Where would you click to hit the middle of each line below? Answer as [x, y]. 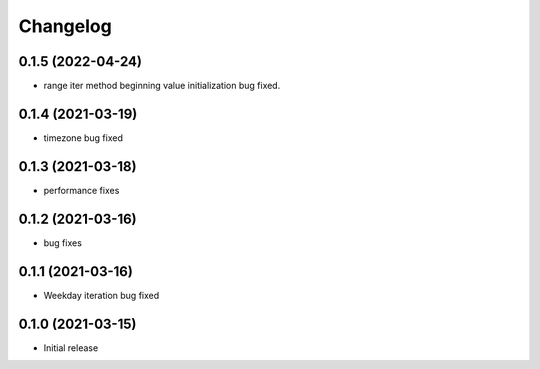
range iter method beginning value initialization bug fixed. [162, 86]
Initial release [71, 347]
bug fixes [62, 242]
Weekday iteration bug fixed [101, 295]
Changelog [65, 26]
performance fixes [81, 190]
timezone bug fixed [83, 137]
